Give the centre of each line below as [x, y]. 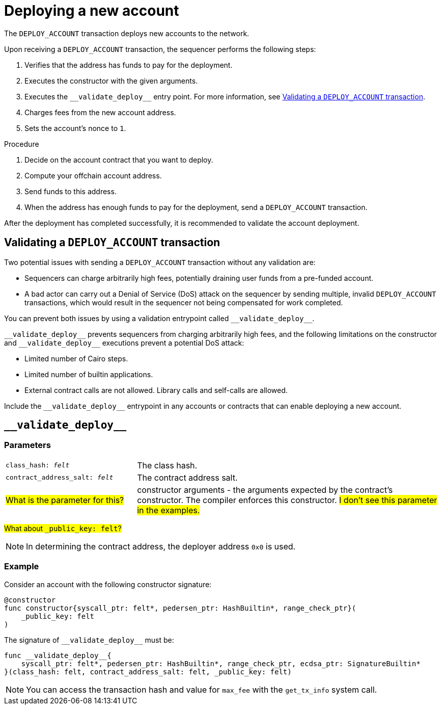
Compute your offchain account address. [93, 175]
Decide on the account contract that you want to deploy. [119, 160]
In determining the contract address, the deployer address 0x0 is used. [161, 546]
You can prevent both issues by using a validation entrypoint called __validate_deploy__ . [159, 318]
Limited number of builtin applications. [89, 374]
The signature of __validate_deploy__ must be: [89, 640]
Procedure [22, 144]
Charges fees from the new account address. [100, 112]
